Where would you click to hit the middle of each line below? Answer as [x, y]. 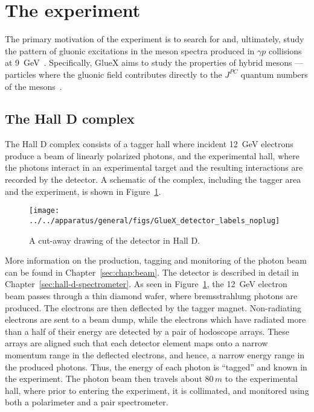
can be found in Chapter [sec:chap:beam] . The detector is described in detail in [152, 272]
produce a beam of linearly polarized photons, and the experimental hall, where [152, 155]
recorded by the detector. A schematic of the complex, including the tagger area [153, 179]
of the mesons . [34, 86]
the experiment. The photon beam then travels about [104, 379]
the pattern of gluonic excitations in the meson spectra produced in [130, 50]
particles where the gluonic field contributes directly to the [114, 74]
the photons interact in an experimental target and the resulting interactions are [154, 167]
